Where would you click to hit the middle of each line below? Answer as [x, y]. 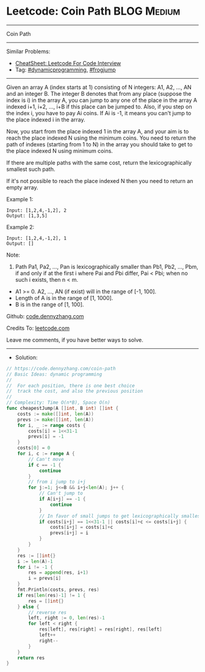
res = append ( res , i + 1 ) [58, 573]
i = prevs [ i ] [45, 578]
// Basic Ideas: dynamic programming [54, 374]
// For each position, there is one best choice [71, 385]
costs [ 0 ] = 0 [34, 448]
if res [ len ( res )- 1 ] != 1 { [52, 595]
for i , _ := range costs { [52, 425]
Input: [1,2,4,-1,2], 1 [37, 238]
